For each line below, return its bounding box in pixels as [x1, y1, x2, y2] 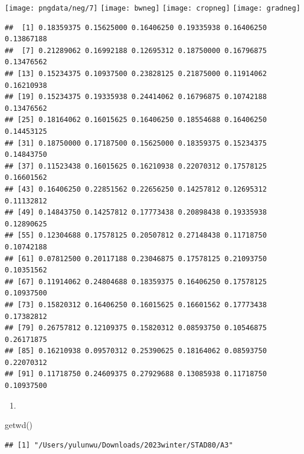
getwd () [5, 419, 33, 431]
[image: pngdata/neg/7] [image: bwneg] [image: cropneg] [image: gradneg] [5, 4, 300, 12]
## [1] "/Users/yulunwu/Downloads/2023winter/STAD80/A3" [5, 440, 233, 449]
